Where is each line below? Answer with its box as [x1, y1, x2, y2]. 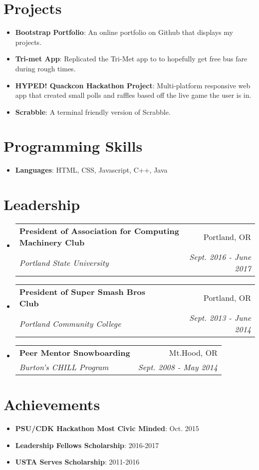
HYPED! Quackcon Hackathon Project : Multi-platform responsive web [15, 80, 251, 90]
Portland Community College [19, 317, 121, 329]
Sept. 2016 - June [189, 251, 251, 263]
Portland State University [19, 256, 109, 268]
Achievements [3, 394, 100, 415]
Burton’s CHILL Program [19, 361, 109, 373]
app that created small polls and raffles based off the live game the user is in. [15, 90, 252, 100]
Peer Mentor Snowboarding [19, 347, 130, 359]
